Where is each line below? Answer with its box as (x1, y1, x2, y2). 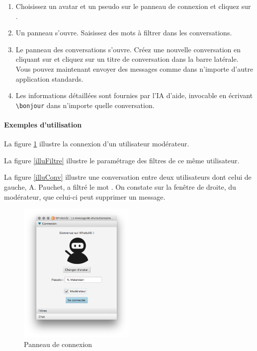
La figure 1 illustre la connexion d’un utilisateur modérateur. (4, 138, 189, 149)
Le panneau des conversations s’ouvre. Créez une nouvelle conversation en (15, 44, 241, 54)
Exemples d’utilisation (4, 119, 82, 129)
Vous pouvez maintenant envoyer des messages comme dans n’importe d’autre (15, 63, 254, 74)
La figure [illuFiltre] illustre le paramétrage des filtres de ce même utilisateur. (4, 155, 240, 165)
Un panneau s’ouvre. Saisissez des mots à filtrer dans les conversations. (15, 27, 232, 38)
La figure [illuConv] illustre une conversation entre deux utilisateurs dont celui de (4, 172, 252, 182)
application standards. (15, 73, 84, 84)
